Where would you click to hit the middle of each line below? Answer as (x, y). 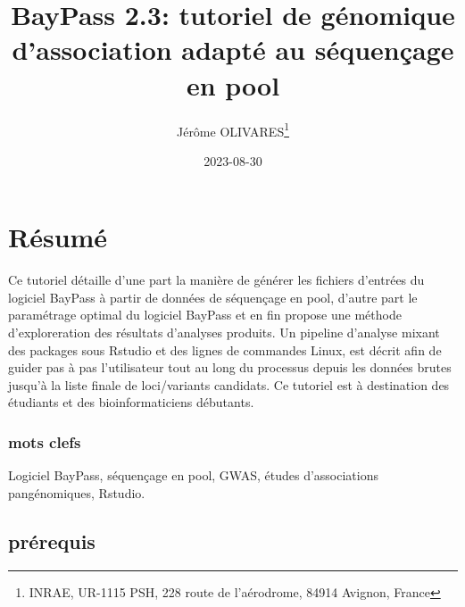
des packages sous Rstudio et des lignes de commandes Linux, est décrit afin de (225, 349)
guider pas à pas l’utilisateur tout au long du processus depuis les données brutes (230, 367)
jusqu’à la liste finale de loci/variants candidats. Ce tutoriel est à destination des (229, 384)
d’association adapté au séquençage (233, 50)
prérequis (52, 540)
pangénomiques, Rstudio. (77, 492)
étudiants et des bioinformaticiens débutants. (131, 402)
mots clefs (45, 441)
